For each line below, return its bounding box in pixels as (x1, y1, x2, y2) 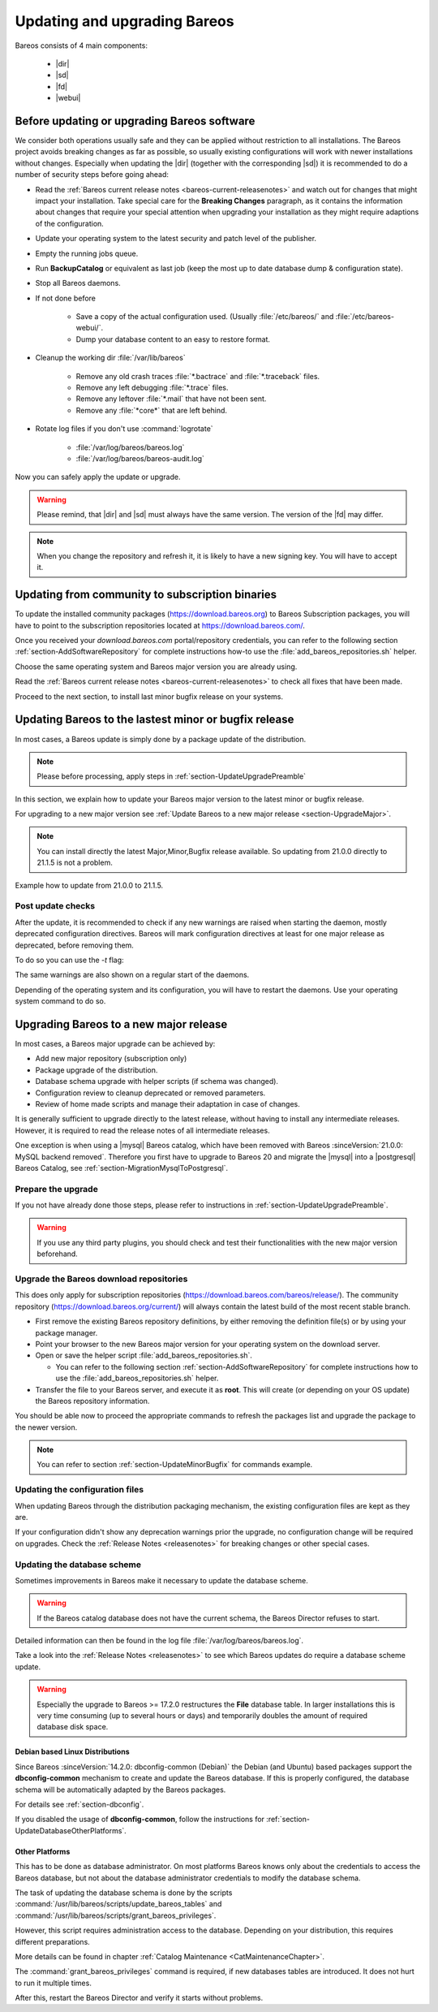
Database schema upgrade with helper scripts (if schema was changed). (35, 1077, 279, 1086)
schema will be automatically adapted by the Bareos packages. (15, 1785, 226, 1794)
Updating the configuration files (15, 1484, 144, 1496)
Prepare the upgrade (15, 1183, 99, 1194)
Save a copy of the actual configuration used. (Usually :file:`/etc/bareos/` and (75, 312, 334, 322)
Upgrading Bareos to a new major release (15, 1017, 228, 1031)
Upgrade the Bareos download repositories (15, 1273, 188, 1284)
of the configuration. (35, 218, 105, 228)
